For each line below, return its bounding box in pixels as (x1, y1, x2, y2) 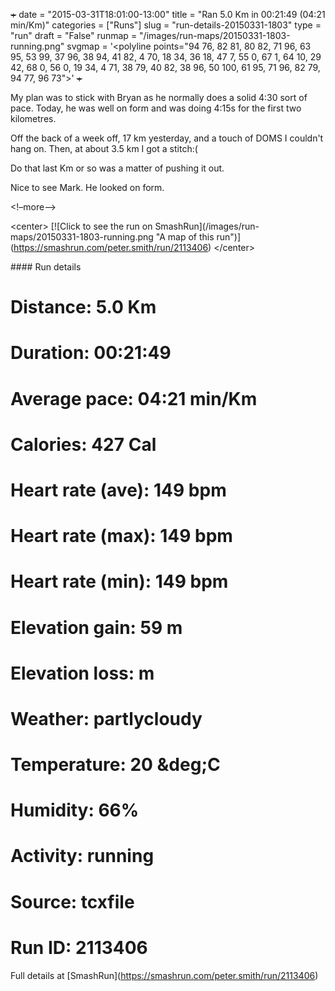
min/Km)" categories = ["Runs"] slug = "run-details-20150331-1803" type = (10, 19, 322, 31)
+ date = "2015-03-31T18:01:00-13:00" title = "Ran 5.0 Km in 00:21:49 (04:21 (10, 9, 326, 20)
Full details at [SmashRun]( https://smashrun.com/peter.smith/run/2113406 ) (10, 969, 319, 981)
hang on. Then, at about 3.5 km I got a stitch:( (10, 143, 198, 154)
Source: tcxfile (10, 890, 135, 913)
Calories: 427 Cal (10, 433, 157, 456)
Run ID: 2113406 (10, 936, 148, 959)
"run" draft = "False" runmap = (10, 30, 138, 41)
